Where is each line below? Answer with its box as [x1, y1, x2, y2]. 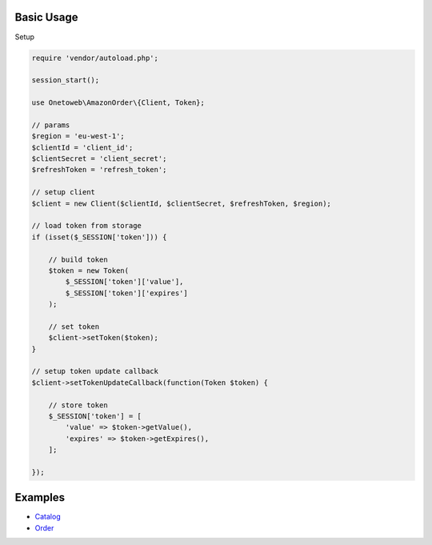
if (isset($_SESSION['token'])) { [31, 232, 167, 242]
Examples [14, 491, 66, 504]
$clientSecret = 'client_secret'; [31, 154, 167, 163]
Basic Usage [14, 10, 78, 24]
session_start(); [31, 76, 100, 85]
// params [31, 120, 70, 130]
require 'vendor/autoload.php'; [31, 53, 159, 62]
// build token [48, 254, 108, 264]
